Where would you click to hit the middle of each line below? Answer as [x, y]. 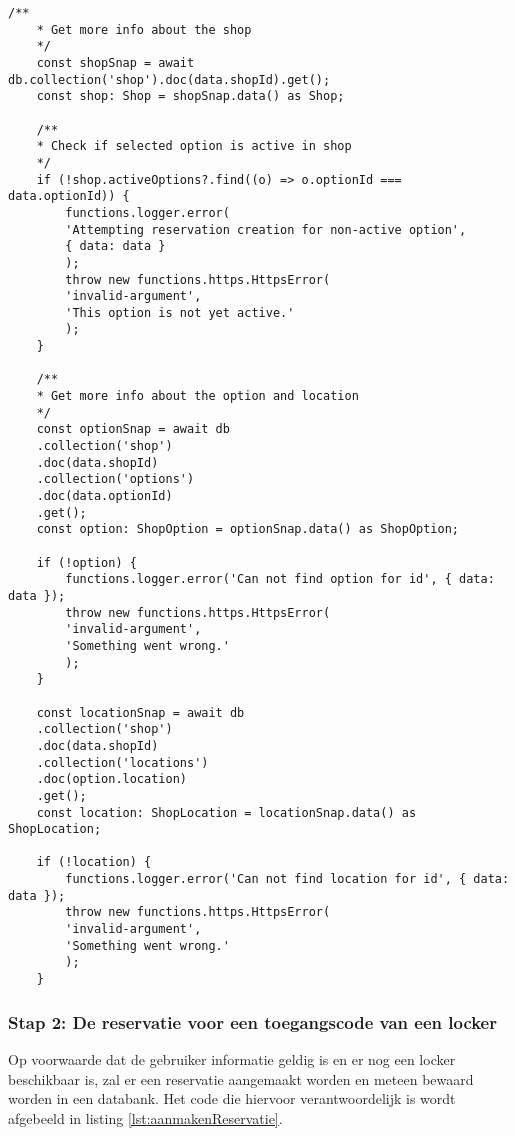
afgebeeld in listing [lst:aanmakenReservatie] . [145, 1117]
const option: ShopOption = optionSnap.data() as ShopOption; [248, 529]
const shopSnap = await [115, 62]
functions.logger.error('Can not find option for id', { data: [280, 579]
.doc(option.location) [111, 779]
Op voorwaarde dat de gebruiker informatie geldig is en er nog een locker [232, 1058]
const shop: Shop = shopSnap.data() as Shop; [190, 96]
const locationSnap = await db [140, 712]
